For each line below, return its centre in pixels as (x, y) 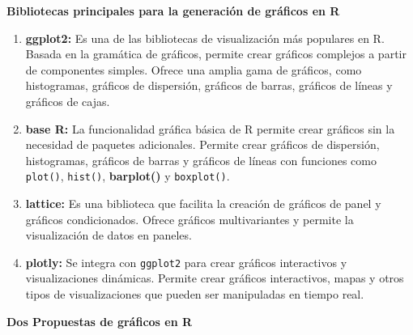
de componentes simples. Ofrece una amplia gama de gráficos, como (194, 69)
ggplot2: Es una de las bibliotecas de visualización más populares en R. (205, 38)
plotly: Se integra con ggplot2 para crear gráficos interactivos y (186, 262)
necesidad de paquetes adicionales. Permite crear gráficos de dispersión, (202, 144)
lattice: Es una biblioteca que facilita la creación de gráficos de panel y (203, 203)
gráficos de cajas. (68, 101)
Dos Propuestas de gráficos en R (100, 321)
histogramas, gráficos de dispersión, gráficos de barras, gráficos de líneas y (209, 85)
